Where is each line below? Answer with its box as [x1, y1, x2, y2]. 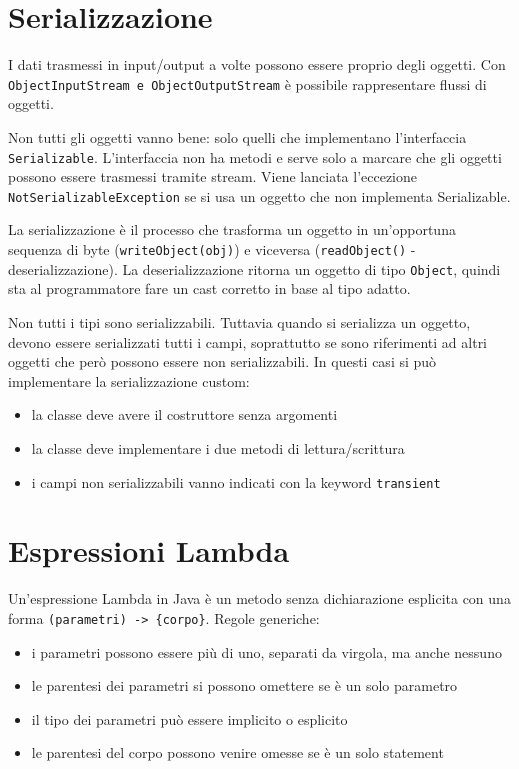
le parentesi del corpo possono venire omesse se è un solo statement [31, 742, 444, 763]
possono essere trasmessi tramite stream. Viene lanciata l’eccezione [8, 166, 418, 187]
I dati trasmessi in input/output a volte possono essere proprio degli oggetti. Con [8, 54, 506, 75]
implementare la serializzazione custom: [8, 370, 250, 391]
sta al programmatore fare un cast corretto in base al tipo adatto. [8, 278, 411, 299]
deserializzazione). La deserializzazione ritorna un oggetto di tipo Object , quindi [8, 258, 501, 279]
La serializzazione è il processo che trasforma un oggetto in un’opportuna [8, 219, 456, 240]
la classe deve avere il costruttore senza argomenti [31, 404, 338, 425]
